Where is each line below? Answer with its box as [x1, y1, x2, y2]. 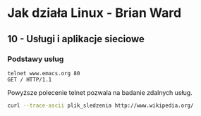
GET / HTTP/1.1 [7, 76, 52, 83]
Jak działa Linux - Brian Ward [7, 5, 182, 21]
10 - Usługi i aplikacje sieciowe [7, 33, 145, 45]
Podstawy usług [7, 54, 64, 64]
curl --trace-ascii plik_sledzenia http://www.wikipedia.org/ [7, 102, 194, 109]
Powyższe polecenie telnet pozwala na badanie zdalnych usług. [7, 88, 193, 96]
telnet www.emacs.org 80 [7, 70, 80, 77]
